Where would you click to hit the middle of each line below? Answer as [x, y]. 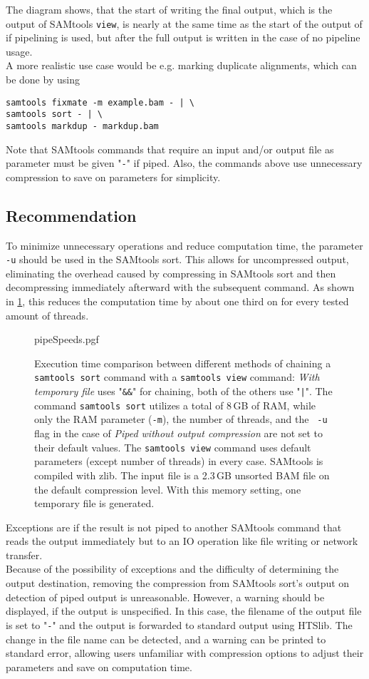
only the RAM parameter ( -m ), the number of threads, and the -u [181, 419]
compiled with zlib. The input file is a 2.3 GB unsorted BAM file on [182, 475]
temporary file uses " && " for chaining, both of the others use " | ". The [183, 391]
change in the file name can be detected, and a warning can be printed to [166, 639]
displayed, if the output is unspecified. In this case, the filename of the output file [184, 611]
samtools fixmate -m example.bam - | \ [100, 102]
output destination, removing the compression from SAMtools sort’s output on [178, 583]
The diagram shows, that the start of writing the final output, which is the [169, 9]
